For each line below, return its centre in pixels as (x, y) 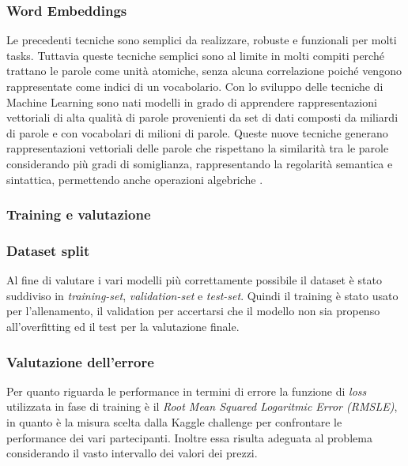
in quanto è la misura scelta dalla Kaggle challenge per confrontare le (174, 422)
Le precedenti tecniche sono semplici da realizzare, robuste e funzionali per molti (202, 40)
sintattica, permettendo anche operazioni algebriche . (135, 179)
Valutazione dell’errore (80, 361)
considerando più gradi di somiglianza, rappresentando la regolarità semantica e (200, 163)
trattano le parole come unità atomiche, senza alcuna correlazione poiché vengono (204, 71)
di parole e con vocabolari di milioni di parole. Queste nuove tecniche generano (197, 132)
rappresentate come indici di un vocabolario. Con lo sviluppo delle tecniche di (195, 86)
